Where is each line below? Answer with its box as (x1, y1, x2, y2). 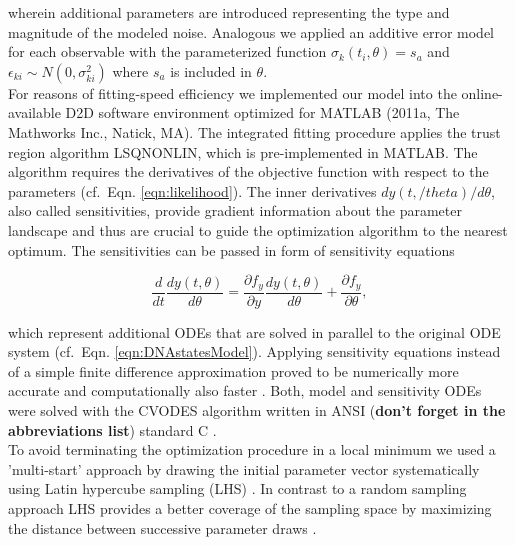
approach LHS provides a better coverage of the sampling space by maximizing (8, 497, 492, 518)
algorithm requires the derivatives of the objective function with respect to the (8, 161, 489, 182)
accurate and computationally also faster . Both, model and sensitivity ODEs (8, 380, 482, 401)
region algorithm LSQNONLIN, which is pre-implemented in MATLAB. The (8, 141, 478, 162)
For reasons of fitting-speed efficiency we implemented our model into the (8, 82, 457, 103)
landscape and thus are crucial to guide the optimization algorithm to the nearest (8, 219, 508, 240)
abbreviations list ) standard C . (8, 419, 217, 440)
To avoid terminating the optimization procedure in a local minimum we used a (8, 439, 496, 460)
